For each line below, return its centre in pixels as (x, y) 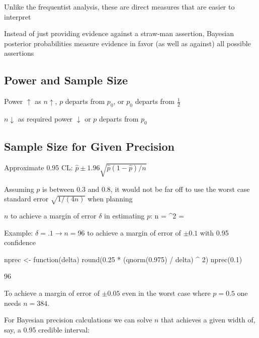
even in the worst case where (166, 293)
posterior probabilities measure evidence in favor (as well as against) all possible (127, 43)
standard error (26, 199)
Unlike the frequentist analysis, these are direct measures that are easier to (119, 7)
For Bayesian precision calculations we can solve (78, 320)
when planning (110, 199)
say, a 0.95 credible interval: (47, 329)
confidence (20, 242)
